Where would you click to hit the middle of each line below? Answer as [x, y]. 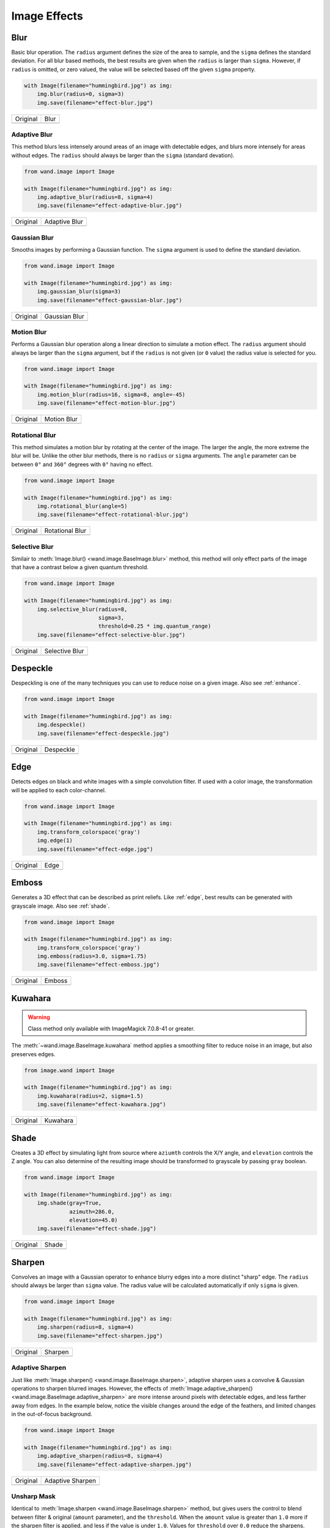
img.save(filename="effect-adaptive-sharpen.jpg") [114, 1464]
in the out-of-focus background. [52, 1414]
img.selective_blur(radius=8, [82, 609]
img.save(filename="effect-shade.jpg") [97, 1229]
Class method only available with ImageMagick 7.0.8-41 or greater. [111, 1028]
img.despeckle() [61, 725]
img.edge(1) [55, 841]
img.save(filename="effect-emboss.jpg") [98, 965]
